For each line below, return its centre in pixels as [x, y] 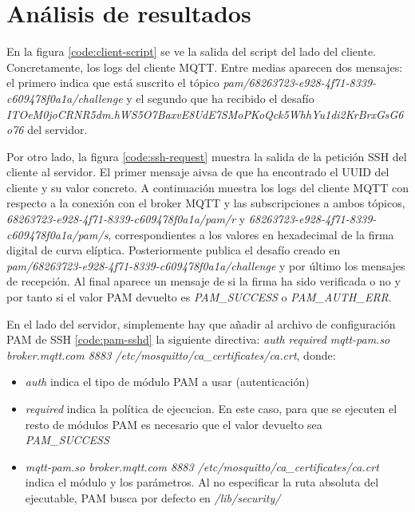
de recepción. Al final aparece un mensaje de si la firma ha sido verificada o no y [204, 281]
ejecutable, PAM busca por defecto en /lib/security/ [153, 497]
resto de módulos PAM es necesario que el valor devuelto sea [174, 424]
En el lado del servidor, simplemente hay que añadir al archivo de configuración [201, 323]
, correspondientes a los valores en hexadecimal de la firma [251, 234]
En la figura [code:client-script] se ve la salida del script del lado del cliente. [192, 51]
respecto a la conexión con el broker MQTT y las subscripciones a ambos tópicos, [206, 203]
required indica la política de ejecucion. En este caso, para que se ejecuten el [211, 408]
